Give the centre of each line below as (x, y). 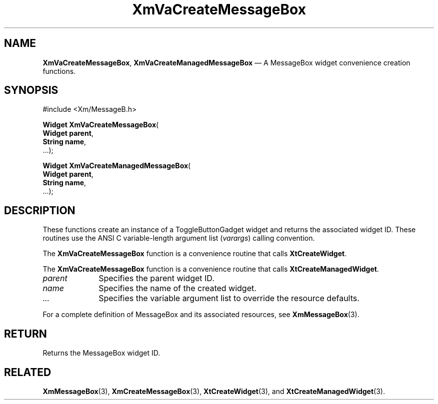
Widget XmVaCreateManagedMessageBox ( (117, 166)
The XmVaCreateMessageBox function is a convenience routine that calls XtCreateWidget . (195, 254)
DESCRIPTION (40, 210)
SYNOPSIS (31, 90)
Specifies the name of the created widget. (177, 288)
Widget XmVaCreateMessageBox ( (101, 125)
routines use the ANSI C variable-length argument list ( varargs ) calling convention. (179, 238)
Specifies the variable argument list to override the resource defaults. (229, 298)
